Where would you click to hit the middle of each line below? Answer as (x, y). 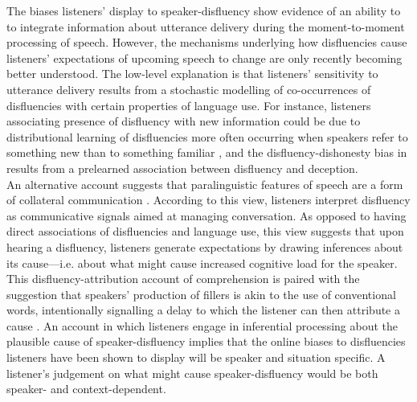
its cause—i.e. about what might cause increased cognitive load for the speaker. (202, 263)
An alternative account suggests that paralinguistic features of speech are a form (205, 184)
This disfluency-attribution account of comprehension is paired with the (183, 279)
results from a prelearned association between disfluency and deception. (182, 168)
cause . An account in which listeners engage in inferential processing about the (202, 325)
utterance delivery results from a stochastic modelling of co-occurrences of (189, 89)
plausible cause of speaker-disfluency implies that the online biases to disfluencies (206, 341)
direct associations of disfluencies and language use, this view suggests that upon (205, 231)
